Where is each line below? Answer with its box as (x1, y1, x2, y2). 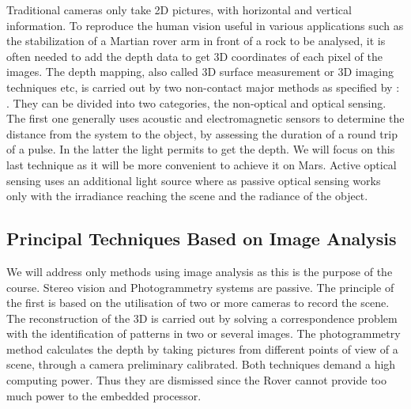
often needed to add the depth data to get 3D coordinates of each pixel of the (6, 47, 383, 64)
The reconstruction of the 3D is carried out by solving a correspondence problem (6, 309, 398, 326)
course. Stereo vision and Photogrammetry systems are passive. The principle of (6, 278, 394, 295)
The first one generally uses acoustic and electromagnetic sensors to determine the (6, 110, 405, 127)
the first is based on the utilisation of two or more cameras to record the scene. (6, 294, 390, 311)
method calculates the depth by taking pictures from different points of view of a (6, 340, 398, 357)
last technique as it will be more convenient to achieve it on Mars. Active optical (6, 156, 397, 172)
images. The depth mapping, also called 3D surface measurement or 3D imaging (6, 63, 394, 80)
